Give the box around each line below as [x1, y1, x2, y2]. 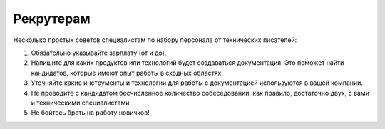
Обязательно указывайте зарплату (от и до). [31, 48, 167, 57]
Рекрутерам [13, 11, 91, 26]
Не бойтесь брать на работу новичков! [31, 108, 150, 117]
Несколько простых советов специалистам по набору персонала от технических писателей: [13, 36, 297, 44]
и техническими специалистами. [31, 98, 132, 107]
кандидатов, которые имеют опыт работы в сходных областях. [31, 68, 224, 77]
